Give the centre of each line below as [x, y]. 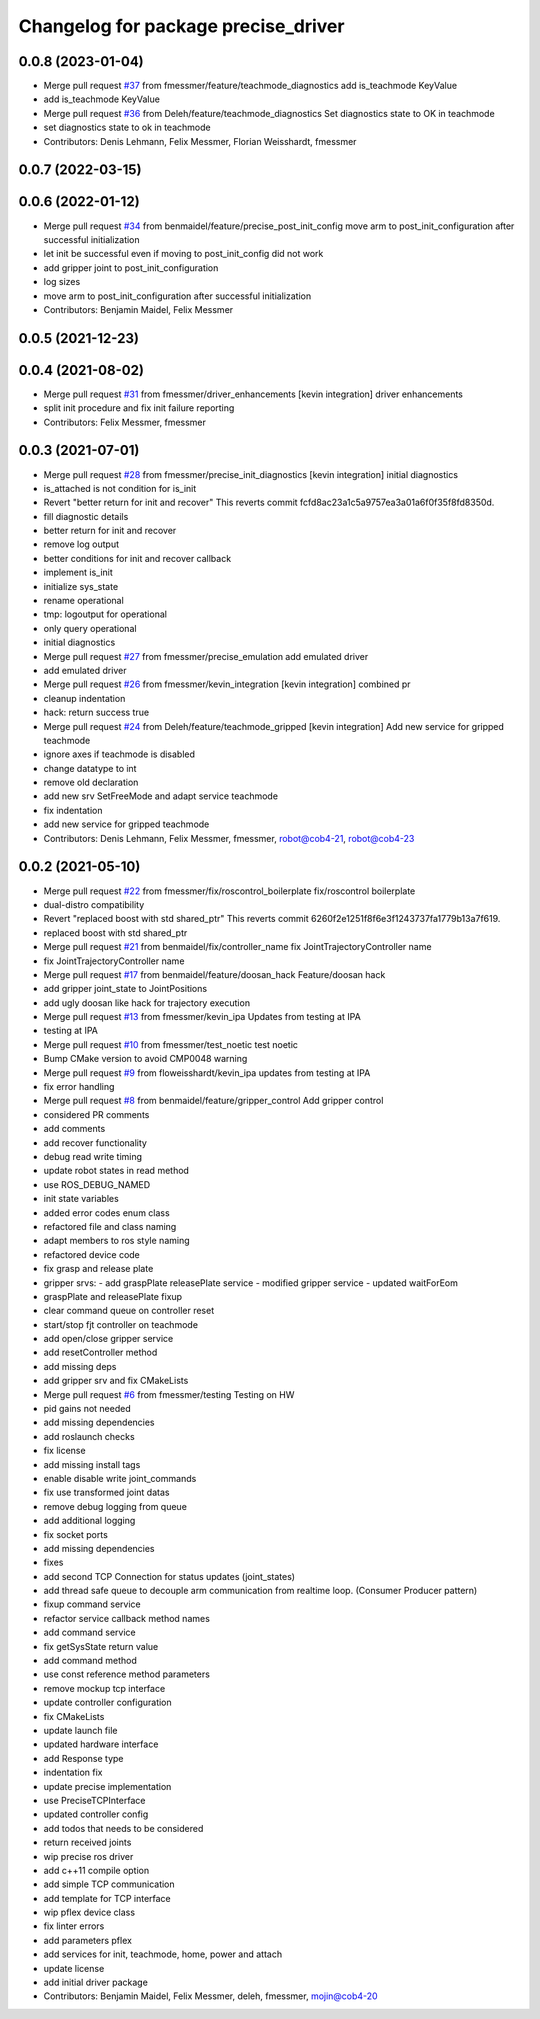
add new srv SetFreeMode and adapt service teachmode [161, 796]
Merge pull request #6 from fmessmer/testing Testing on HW [169, 1394]
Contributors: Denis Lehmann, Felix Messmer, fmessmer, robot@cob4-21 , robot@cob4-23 [229, 838]
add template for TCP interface [107, 1898]
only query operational [90, 628]
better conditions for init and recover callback [137, 558]
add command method [90, 1661]
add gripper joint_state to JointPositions [125, 989]
